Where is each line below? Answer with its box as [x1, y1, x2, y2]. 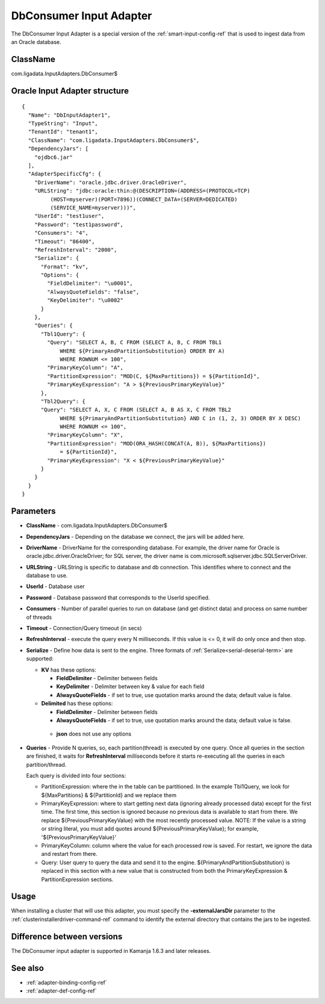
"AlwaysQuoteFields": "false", [47, 288, 140, 295]
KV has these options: [41, 666, 96, 674]
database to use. [26, 572, 68, 579]
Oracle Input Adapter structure [11, 85, 129, 96]
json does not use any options [56, 730, 132, 737]
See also [11, 963, 45, 973]
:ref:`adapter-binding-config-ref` [26, 979, 108, 986]
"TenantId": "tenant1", [28, 128, 99, 135]
